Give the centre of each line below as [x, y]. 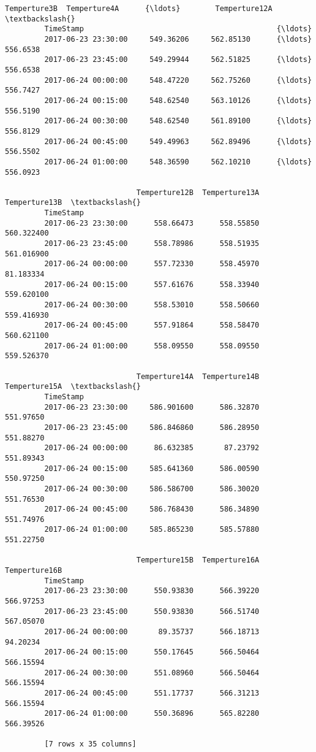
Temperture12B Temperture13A [198, 192]
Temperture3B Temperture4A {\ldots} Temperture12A [139, 9]
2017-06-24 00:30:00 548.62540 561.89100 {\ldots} [178, 121]
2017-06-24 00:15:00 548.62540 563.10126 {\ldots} [178, 100]
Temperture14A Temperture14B [198, 376]
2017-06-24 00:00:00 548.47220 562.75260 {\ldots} [178, 80]
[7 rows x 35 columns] [90, 744]
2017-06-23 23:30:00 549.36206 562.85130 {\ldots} [178, 39]
